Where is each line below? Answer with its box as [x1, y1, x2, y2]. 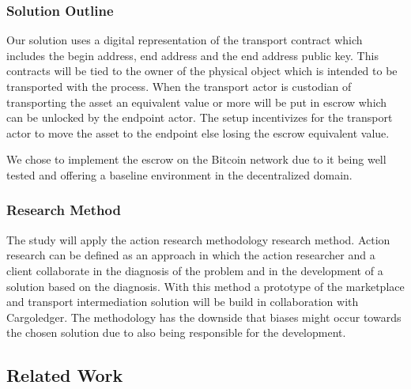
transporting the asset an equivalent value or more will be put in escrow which [6, 93, 387, 110]
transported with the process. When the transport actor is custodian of [6, 78, 352, 94]
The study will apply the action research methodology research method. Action [6, 231, 390, 247]
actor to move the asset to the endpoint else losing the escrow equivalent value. [6, 124, 390, 141]
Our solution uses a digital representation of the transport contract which [6, 32, 363, 48]
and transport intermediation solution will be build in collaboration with [6, 293, 359, 310]
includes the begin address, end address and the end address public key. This [6, 47, 379, 63]
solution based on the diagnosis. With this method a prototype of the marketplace [6, 278, 405, 294]
